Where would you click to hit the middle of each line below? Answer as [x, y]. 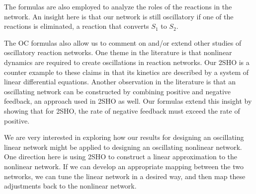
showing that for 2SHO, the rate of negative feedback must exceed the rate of [122, 110]
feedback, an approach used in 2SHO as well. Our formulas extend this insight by [128, 101]
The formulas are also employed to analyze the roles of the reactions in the [118, 6]
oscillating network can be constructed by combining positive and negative [118, 91]
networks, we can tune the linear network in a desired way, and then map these [125, 176]
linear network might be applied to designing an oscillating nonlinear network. [123, 147]
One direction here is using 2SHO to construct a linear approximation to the [121, 157]
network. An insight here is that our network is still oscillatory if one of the [119, 16]
